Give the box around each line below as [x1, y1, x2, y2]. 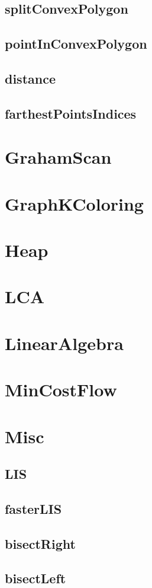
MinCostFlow [5, 377, 117, 402]
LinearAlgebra [5, 330, 124, 355]
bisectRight [5, 534, 76, 552]
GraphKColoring [5, 191, 144, 215]
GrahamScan [5, 145, 112, 169]
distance [5, 69, 56, 87]
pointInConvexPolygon [5, 34, 147, 53]
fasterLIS [5, 499, 62, 517]
